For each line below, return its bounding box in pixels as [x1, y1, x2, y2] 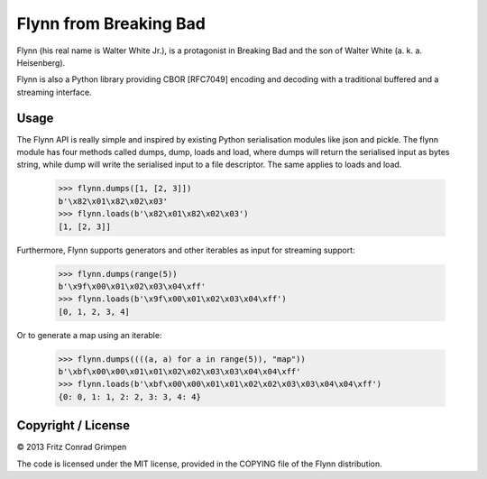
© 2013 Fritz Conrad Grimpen [16, 442, 127, 453]
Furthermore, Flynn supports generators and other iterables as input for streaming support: [16, 244, 355, 255]
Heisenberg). [16, 57, 66, 68]
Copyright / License [16, 418, 131, 433]
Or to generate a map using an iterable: [16, 329, 162, 340]
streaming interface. [16, 87, 92, 97]
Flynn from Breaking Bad [16, 14, 207, 33]
